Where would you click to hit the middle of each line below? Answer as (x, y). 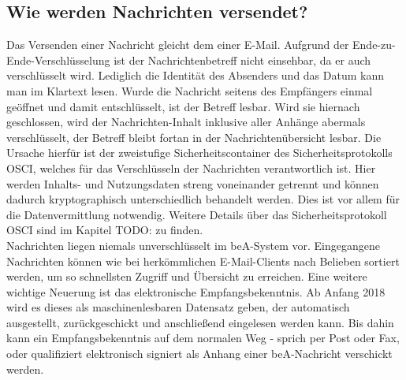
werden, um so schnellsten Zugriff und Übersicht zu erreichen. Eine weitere (187, 276)
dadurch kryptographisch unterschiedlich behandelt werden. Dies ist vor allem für (203, 199)
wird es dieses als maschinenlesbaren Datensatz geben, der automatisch (178, 307)
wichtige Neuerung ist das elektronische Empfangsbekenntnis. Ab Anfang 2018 (196, 291)
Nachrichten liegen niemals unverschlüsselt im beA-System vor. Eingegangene (193, 245)
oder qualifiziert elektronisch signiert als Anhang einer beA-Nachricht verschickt (199, 354)
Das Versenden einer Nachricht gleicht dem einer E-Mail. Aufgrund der (178, 45)
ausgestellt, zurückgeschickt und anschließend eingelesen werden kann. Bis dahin (200, 322)
